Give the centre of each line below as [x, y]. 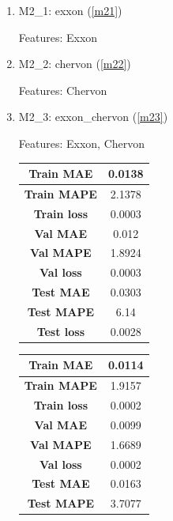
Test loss [61, 331]
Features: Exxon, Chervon [82, 143]
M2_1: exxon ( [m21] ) [70, 10]
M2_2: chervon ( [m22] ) [75, 64]
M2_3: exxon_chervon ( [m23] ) [93, 117]
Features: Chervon [63, 90]
